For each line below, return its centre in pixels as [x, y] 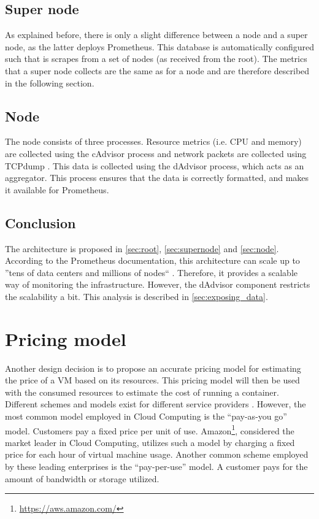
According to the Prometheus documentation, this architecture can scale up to [152, 260]
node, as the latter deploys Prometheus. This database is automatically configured [159, 46]
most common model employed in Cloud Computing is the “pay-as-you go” [146, 416]
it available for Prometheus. [57, 189]
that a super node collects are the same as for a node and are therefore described [157, 70]
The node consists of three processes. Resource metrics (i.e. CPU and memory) [153, 141]
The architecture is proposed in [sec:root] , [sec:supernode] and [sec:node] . [142, 248]
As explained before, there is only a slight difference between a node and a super [156, 35]
